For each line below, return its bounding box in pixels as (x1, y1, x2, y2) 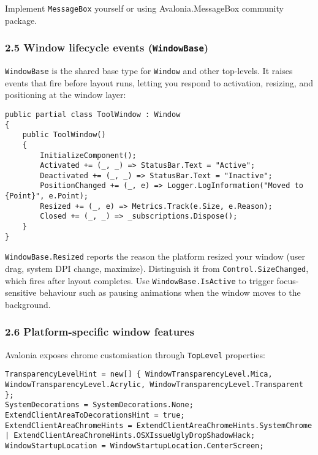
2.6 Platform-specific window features (5, 324, 194, 339)
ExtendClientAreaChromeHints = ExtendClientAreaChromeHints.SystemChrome (5, 421, 312, 430)
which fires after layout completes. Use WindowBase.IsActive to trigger (5, 274, 274, 287)
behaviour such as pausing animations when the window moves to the (39, 286, 301, 299)
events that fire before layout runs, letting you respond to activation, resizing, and (5, 76, 313, 89)
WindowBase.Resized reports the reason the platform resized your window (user (5, 250, 305, 263)
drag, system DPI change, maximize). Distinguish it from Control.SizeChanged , (5, 262, 309, 275)
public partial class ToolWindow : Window (5, 110, 181, 119)
